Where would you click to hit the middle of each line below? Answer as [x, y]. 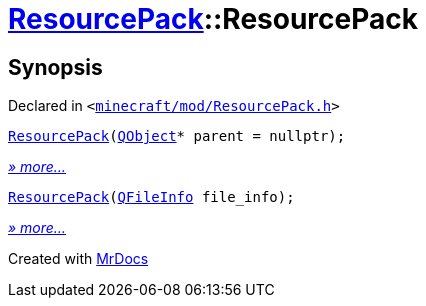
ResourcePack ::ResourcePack [213, 19]
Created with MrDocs [78, 259]
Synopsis [55, 67]
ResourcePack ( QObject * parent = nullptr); [177, 136]
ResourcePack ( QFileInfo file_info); [151, 197]
